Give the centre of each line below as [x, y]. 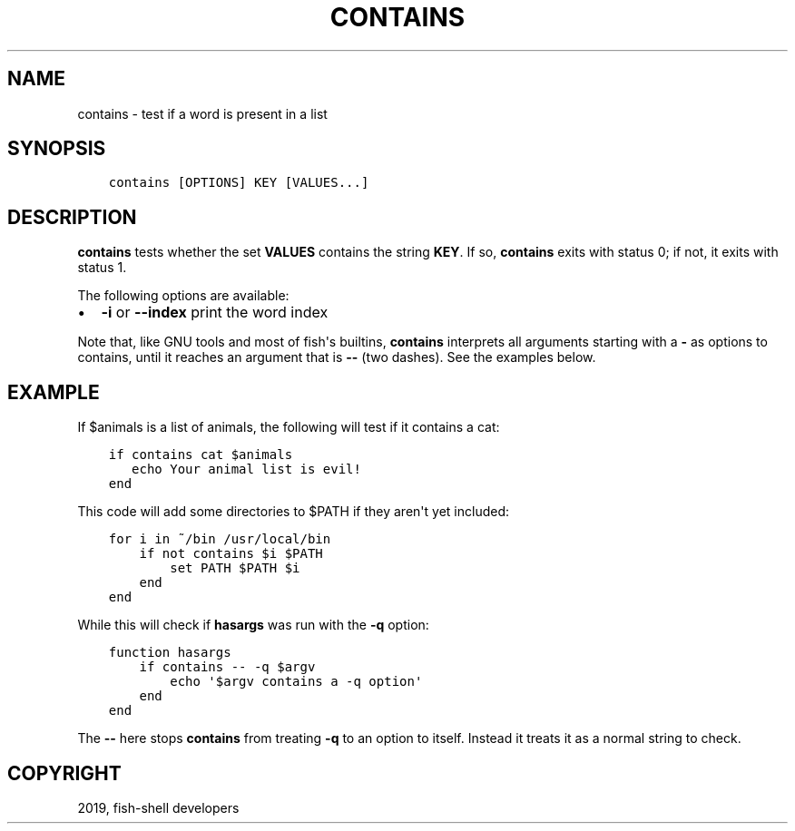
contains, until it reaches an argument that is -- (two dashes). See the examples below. [337, 357]
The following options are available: [183, 296]
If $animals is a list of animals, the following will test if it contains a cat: [289, 427]
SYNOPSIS [57, 149]
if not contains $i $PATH [231, 554]
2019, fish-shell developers [158, 807]
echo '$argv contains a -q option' [296, 682]
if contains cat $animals [201, 455]
